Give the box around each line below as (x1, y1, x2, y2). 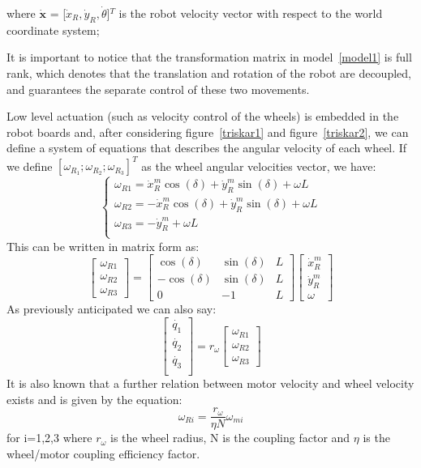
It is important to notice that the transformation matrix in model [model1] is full (6, 49, 412, 66)
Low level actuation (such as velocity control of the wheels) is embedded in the (6, 108, 399, 125)
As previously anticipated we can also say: (6, 300, 217, 317)
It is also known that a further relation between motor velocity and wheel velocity (6, 375, 415, 392)
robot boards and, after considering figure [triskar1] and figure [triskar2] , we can (6, 123, 409, 140)
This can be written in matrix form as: (6, 237, 200, 254)
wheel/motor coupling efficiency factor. (6, 445, 200, 462)
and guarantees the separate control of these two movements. (6, 80, 310, 97)
